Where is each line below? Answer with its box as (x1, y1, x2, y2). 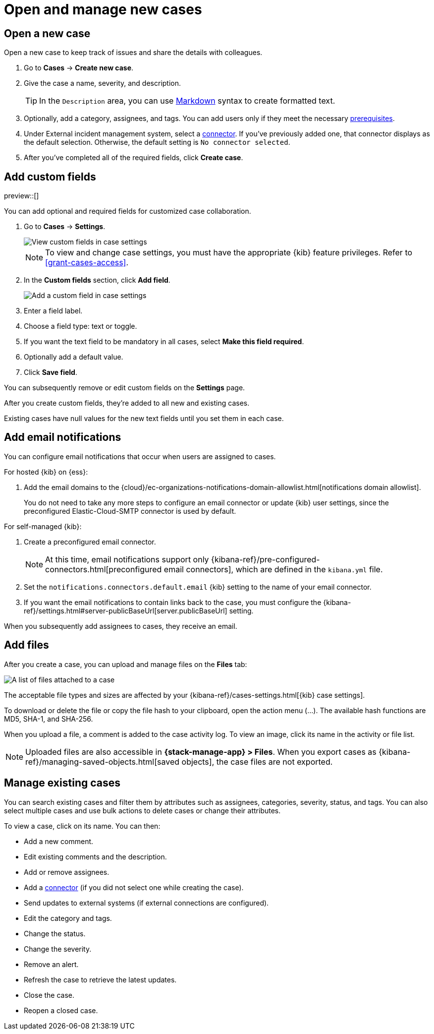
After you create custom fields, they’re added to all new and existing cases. (4, 399, 250, 408)
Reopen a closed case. (24, 1006, 98, 1015)
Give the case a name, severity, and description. (24, 79, 181, 88)
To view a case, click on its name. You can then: (4, 821, 161, 830)
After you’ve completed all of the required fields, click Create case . (24, 153, 243, 162)
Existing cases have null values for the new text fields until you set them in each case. (4, 414, 284, 423)
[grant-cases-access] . (45, 257, 129, 268)
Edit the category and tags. (24, 913, 112, 922)
